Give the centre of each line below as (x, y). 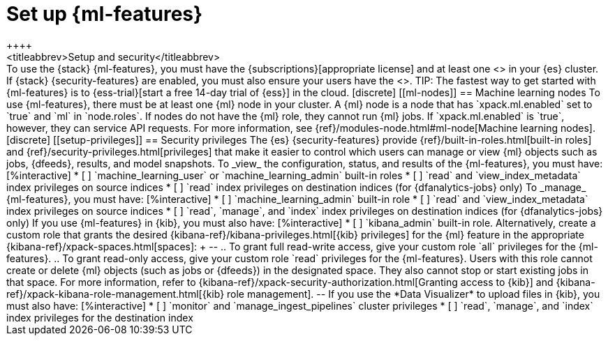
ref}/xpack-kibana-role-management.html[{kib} (116, 294)
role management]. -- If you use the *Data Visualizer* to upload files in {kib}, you (414, 294)
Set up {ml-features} (105, 14)
